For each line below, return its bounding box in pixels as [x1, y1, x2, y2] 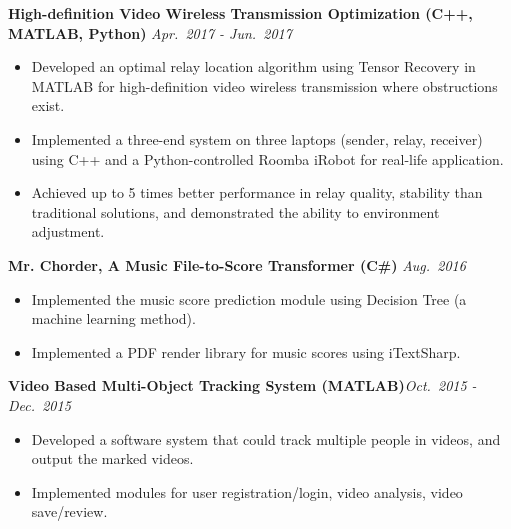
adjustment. [31, 221, 105, 242]
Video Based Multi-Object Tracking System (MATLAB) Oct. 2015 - [8, 375, 477, 396]
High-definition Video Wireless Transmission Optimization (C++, [8, 3, 473, 23]
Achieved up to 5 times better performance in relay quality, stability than [31, 182, 483, 203]
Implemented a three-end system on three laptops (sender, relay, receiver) [31, 128, 483, 149]
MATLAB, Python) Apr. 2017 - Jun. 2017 [8, 22, 292, 43]
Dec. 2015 [8, 394, 71, 415]
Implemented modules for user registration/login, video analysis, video [31, 481, 463, 502]
